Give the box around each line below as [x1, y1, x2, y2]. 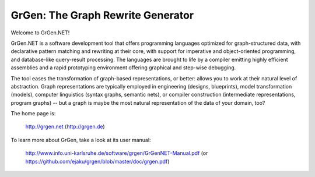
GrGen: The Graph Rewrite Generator [10, 9, 194, 22]
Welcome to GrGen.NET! [10, 29, 70, 36]
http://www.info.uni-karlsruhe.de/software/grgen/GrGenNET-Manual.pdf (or [25, 150, 208, 157]
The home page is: [10, 110, 56, 117]
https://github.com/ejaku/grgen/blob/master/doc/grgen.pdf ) [25, 158, 170, 165]
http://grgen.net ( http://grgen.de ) [25, 123, 105, 130]
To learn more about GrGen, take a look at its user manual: [10, 136, 151, 143]
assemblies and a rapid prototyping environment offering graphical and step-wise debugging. [10, 64, 236, 71]
